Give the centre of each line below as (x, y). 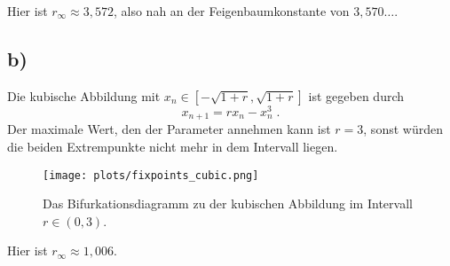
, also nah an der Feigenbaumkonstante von (232, 11)
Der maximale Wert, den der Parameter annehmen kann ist (169, 129)
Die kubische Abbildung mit (84, 95)
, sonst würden (403, 129)
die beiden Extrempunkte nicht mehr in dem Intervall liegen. (173, 146)
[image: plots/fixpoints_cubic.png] (151, 175)
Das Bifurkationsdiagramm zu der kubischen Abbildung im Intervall (228, 203)
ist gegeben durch (356, 95)
